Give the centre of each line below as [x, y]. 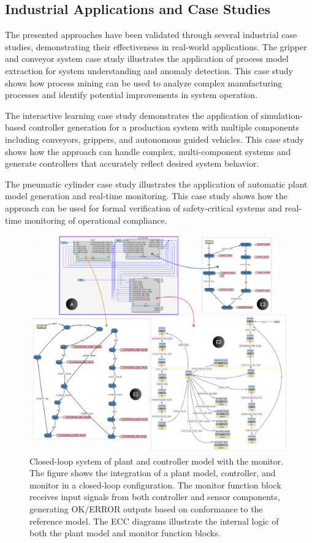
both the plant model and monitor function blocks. [125, 533]
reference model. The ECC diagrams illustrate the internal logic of [154, 521]
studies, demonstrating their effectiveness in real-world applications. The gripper [156, 46]
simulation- [282, 115]
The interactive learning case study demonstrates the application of [132, 115]
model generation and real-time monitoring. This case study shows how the [146, 196]
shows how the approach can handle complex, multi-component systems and [148, 151]
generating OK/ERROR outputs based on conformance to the [146, 508]
